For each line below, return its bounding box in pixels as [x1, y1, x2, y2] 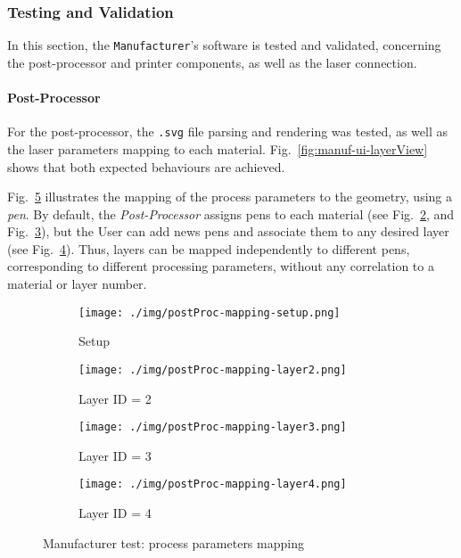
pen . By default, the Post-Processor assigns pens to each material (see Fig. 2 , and [7, 204, 455, 223]
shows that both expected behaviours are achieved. [7, 157, 285, 176]
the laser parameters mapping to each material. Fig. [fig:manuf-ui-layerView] [7, 139, 428, 158]
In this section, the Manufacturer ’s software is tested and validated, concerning [7, 36, 441, 54]
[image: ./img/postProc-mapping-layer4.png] [78, 478, 347, 491]
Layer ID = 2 [78, 389, 152, 407]
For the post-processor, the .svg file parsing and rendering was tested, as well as [7, 122, 448, 141]
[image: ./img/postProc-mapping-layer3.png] [78, 421, 347, 434]
